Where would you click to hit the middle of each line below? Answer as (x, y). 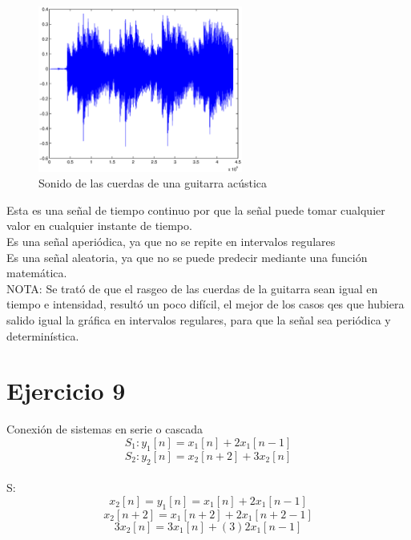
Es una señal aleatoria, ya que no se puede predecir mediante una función (187, 257)
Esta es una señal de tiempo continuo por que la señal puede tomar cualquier (196, 210)
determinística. (43, 335)
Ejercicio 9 (66, 391)
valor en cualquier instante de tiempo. (99, 226)
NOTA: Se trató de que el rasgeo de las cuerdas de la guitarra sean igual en (192, 288)
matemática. (37, 273)
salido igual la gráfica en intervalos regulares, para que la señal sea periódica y (199, 320)
